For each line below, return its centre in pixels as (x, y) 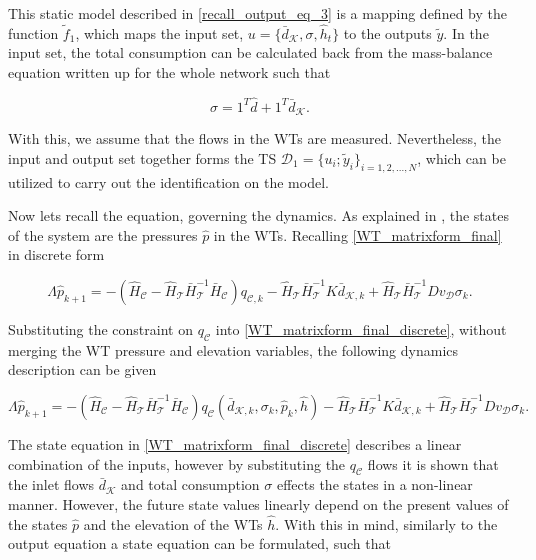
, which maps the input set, (159, 32)
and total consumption (190, 484)
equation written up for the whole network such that (169, 72)
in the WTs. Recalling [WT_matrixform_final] (357, 234)
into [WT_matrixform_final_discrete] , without (361, 329)
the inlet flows (51, 484)
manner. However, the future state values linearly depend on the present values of (258, 504)
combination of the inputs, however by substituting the (177, 463)
